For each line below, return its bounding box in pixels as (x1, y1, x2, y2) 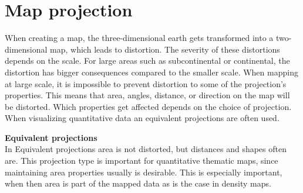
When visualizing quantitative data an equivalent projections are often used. (5, 112, 280, 124)
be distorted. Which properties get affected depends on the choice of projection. (5, 100, 292, 112)
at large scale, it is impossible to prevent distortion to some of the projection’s (5, 77, 287, 89)
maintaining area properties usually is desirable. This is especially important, (5, 166, 282, 178)
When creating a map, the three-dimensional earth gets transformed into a (5, 32, 274, 44)
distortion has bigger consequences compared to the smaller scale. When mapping (5, 66, 298, 78)
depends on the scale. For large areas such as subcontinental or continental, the (5, 54, 290, 67)
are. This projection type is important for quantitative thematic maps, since (5, 154, 278, 167)
